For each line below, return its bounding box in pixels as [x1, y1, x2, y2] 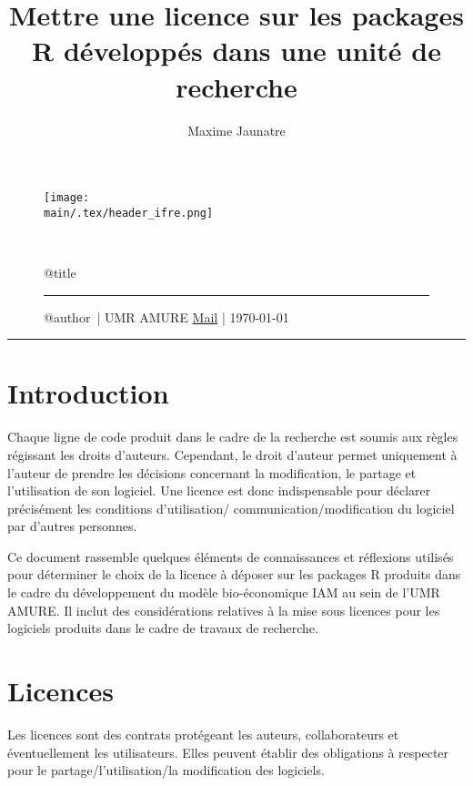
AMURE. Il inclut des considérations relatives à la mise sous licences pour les [7, 600, 440, 619]
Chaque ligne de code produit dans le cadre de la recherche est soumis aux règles [7, 427, 458, 446]
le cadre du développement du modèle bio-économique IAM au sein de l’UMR [7, 583, 440, 602]
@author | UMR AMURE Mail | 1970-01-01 [44, 307, 289, 326]
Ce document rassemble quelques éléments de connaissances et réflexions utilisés [7, 546, 454, 566]
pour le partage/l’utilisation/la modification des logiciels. [7, 760, 325, 780]
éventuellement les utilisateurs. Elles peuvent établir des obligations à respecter [7, 742, 449, 761]
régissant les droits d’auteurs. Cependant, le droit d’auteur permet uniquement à [7, 444, 458, 464]
